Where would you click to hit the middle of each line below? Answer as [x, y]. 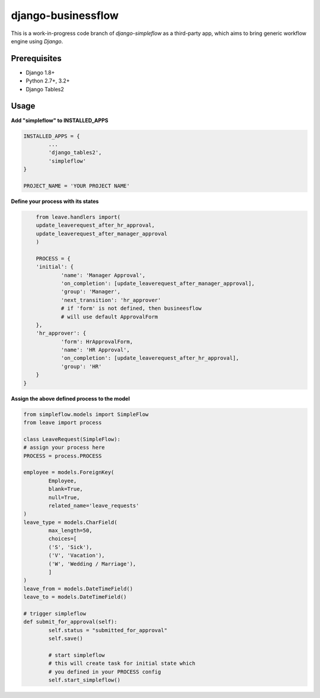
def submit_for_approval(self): [71, 622]
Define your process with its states [55, 201]
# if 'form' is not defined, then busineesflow [131, 308]
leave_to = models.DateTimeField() [75, 597]
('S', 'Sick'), [71, 547]
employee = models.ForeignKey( [69, 472]
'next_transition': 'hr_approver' [111, 300]
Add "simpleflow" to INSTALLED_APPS [60, 120]
